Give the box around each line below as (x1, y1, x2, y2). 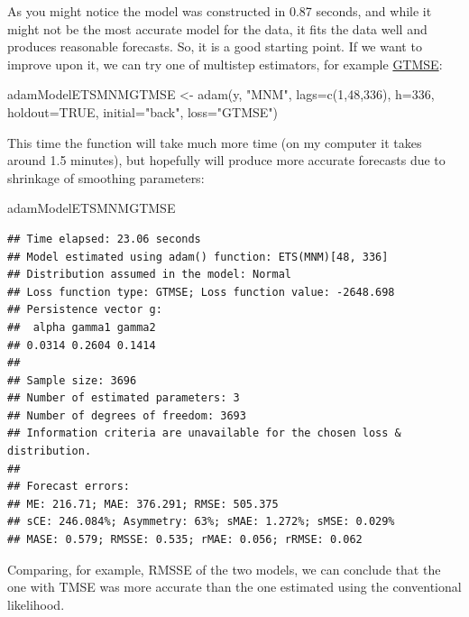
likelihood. (7, 594, 65, 613)
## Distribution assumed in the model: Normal (7, 268, 291, 281)
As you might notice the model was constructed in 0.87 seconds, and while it (7, 2, 432, 20)
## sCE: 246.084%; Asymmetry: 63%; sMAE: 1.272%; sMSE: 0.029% (7, 515, 395, 529)
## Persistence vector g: (7, 303, 162, 317)
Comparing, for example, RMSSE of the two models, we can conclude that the (7, 559, 441, 578)
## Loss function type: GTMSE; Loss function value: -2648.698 (7, 285, 395, 299)
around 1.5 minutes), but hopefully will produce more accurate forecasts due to (7, 151, 446, 170)
